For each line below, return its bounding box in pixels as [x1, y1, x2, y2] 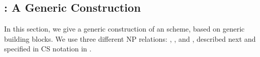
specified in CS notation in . [4, 43, 92, 54]
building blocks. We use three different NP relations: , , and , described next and [4, 33, 256, 44]
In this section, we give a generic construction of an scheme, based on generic [4, 23, 245, 34]
